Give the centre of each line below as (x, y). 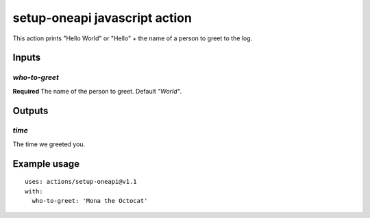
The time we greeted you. (49, 144)
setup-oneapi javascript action (102, 18)
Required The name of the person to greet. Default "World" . (97, 91)
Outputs (30, 110)
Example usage (46, 164)
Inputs (27, 58)
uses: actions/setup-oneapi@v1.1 (81, 182)
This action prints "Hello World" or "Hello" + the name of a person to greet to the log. (133, 38)
